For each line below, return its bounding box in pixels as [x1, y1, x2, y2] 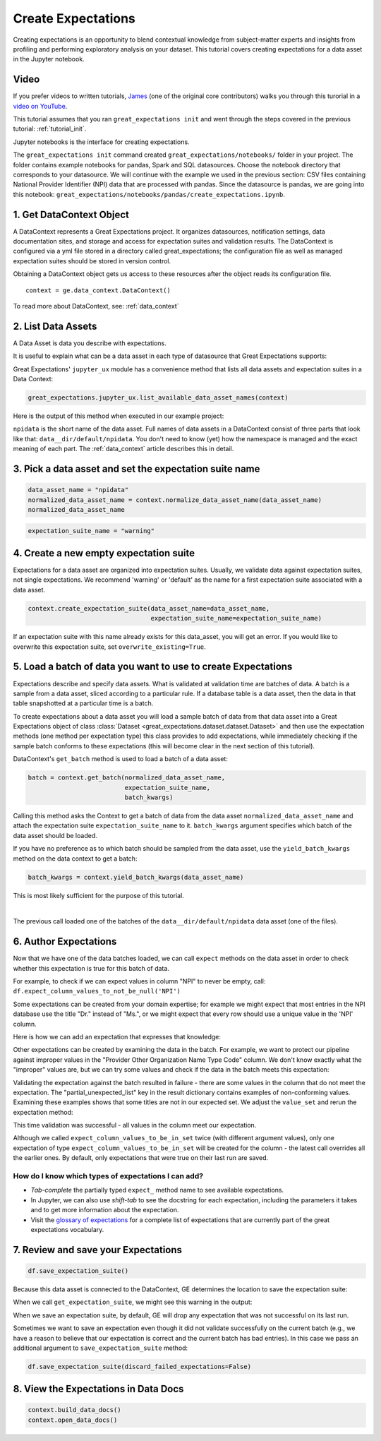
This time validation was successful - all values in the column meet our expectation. [13, 1121, 257, 1130]
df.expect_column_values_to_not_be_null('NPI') [13, 987, 181, 995]
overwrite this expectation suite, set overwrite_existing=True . [13, 642, 206, 651]
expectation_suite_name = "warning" [28, 527, 155, 534]
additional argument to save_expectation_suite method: [13, 1344, 188, 1352]
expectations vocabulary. [30, 1225, 104, 1233]
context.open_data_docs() [28, 1416, 118, 1424]
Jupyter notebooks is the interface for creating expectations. [13, 138, 190, 146]
